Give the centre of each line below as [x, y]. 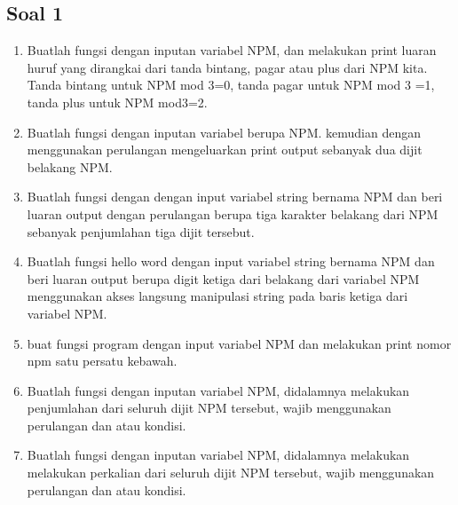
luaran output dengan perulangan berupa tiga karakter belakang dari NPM [233, 213]
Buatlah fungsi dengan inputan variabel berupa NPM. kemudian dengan [224, 132]
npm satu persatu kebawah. [102, 361]
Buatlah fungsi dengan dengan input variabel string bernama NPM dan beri [235, 197]
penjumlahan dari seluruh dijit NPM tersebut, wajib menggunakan [209, 408]
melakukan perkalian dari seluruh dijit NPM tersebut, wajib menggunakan [231, 473]
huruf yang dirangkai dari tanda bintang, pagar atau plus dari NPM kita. [227, 67]
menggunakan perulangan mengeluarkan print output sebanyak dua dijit [225, 150]
